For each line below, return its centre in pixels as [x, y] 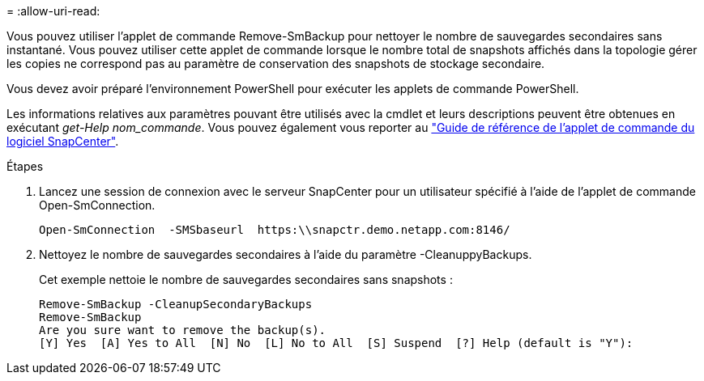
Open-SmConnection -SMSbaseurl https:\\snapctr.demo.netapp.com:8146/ [275, 230]
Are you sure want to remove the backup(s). [183, 330]
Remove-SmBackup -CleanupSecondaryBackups [176, 304]
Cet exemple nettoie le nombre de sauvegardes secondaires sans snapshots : [246, 279]
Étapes [25, 166]
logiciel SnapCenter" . [63, 141]
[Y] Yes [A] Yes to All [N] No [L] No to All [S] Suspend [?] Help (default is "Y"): [336, 343]
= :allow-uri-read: [53, 11]
